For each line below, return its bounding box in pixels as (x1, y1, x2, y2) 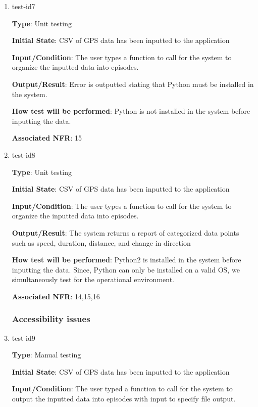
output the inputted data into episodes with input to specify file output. (12, 393, 236, 404)
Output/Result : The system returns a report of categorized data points (12, 227, 239, 238)
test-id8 (12, 149, 35, 160)
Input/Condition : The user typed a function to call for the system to (12, 383, 233, 394)
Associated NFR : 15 (12, 132, 82, 143)
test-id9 (12, 332, 35, 343)
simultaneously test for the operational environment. (12, 274, 174, 285)
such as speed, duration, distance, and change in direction (12, 237, 191, 248)
